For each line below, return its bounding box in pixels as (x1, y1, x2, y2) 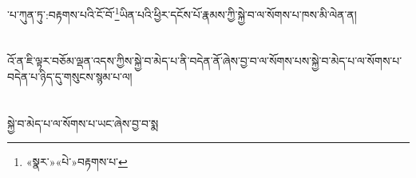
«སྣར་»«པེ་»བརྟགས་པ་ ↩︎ (26, 153, 128, 170)
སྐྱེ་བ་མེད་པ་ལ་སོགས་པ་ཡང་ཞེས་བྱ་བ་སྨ (7, 114, 159, 131)
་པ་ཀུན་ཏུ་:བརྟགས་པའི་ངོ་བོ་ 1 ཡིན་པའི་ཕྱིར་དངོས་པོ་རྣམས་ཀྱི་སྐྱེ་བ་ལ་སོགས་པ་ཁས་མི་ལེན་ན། (7, 4, 357, 22)
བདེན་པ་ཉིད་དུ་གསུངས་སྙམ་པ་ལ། (7, 68, 133, 85)
